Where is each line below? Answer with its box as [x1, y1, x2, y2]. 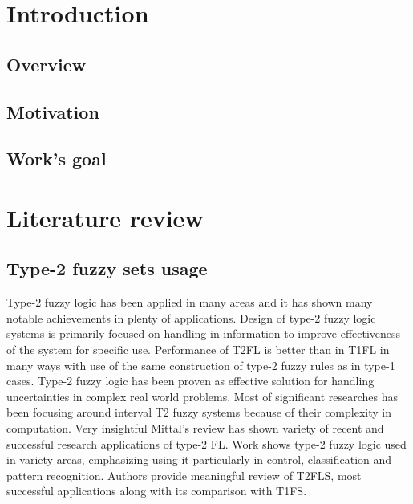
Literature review [6, 201, 204, 234]
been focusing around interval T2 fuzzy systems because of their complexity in [6, 404, 391, 421]
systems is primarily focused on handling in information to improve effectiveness [6, 325, 401, 342]
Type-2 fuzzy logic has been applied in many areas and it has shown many [6, 294, 373, 311]
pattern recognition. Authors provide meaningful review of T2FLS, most [6, 466, 362, 483]
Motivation [6, 99, 99, 124]
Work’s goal [6, 146, 107, 171]
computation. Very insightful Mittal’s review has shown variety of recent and [6, 420, 384, 437]
